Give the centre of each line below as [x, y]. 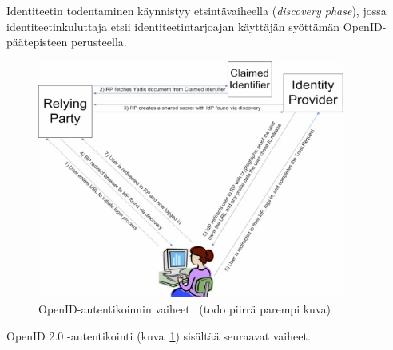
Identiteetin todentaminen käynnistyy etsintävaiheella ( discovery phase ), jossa [196, 10]
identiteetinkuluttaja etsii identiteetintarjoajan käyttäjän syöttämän [173, 26]
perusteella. [99, 42]
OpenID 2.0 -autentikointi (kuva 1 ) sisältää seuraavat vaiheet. [159, 335]
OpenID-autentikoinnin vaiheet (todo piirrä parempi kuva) [185, 309]
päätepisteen [37, 42]
